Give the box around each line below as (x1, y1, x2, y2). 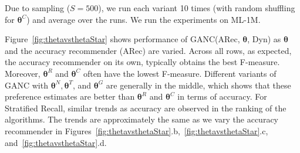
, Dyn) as (247, 33, 281, 45)
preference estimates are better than (5, 90, 135, 103)
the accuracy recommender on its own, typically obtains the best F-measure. (5, 56, 280, 68)
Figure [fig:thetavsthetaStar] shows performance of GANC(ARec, (5, 33, 240, 45)
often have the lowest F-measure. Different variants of (83, 67, 277, 79)
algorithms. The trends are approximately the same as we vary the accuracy (5, 113, 278, 125)
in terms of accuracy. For (177, 90, 267, 103)
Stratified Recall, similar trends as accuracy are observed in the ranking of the (5, 101, 286, 114)
